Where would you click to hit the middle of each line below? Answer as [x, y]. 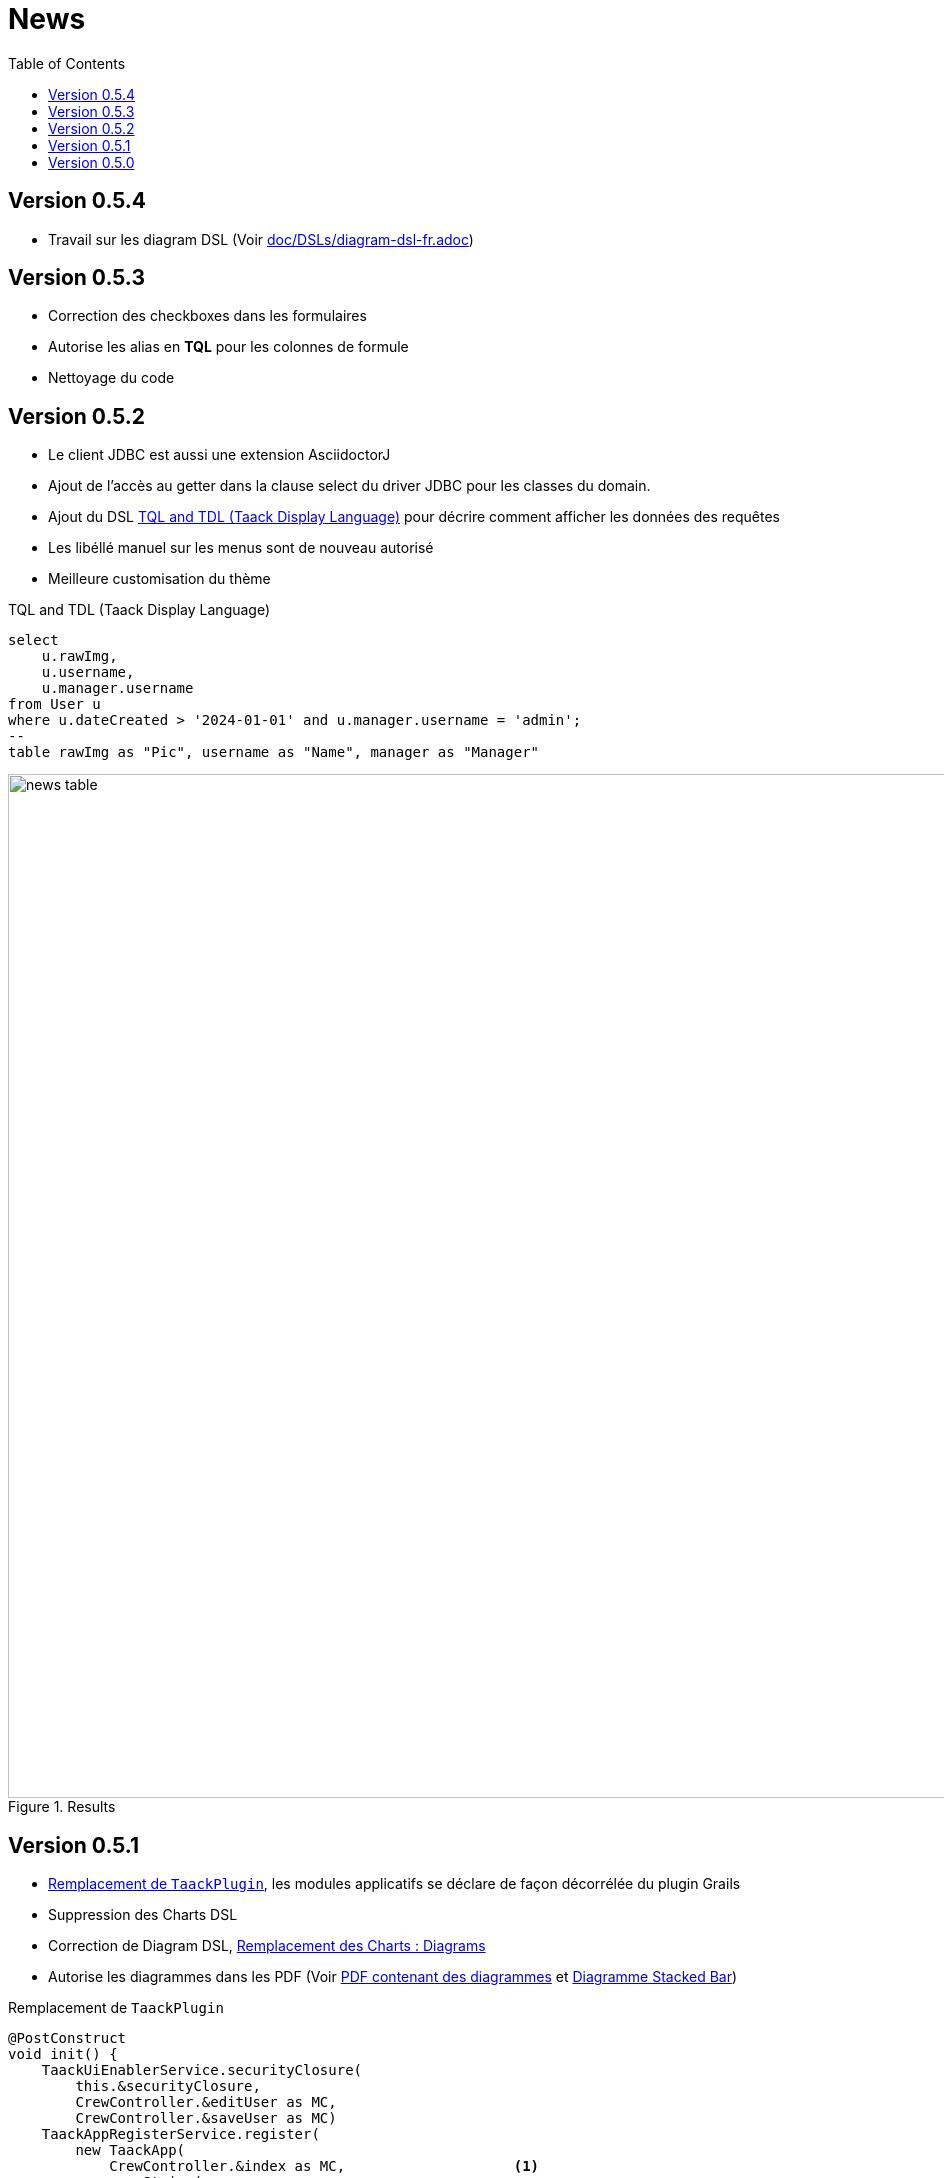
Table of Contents [67, 63]
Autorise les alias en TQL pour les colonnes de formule [228, 347]
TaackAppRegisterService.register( [180, 2134]
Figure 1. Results [62, 1807]
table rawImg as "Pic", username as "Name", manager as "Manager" [274, 752]
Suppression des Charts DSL [143, 1915]
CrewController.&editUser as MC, [206, 2102]
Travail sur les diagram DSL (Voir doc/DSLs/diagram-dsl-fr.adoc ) [261, 239]
